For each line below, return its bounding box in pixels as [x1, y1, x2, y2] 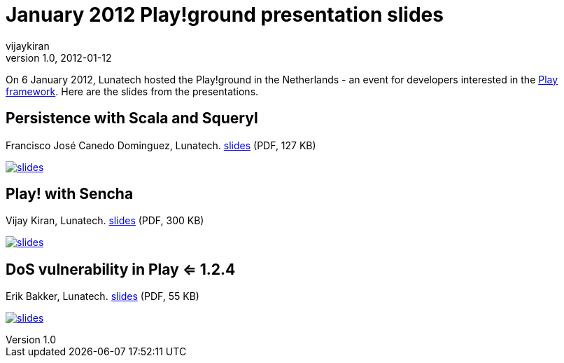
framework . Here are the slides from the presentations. [6, 85, 259, 97]
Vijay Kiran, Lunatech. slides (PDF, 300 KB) [6, 214, 204, 227]
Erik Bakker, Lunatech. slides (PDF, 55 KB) [6, 290, 199, 303]
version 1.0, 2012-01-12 [6, 51, 112, 64]
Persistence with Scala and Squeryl [6, 109, 258, 128]
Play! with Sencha [6, 185, 134, 203]
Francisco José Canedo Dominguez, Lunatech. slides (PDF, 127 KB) [6, 139, 316, 151]
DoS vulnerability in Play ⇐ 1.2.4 [6, 260, 236, 278]
